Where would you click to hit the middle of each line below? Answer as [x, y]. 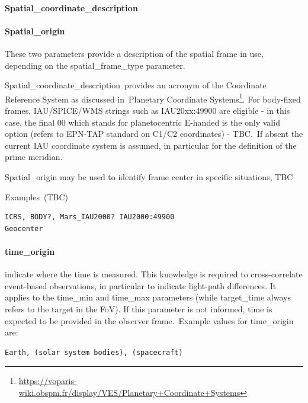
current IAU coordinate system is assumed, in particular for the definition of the [151, 145]
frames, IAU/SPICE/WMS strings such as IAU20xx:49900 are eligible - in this [147, 111]
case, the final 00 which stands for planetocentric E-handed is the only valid [142, 122]
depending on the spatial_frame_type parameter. [95, 65]
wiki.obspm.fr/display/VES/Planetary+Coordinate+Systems [129, 392]
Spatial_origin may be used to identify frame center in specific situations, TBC [149, 176]
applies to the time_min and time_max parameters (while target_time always [148, 297]
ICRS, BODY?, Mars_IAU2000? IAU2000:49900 [90, 217]
